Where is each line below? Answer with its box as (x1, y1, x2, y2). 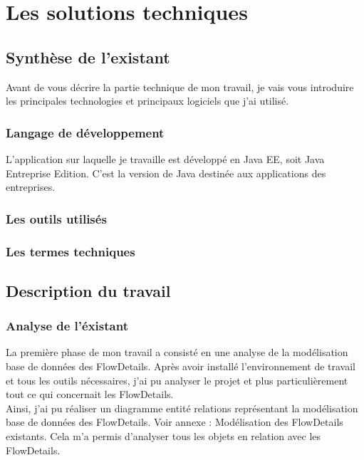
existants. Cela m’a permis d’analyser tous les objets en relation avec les (6, 429, 321, 444)
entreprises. (6, 179, 56, 194)
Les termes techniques (6, 242, 135, 260)
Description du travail (6, 279, 171, 301)
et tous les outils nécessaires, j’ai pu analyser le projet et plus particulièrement (6, 372, 348, 387)
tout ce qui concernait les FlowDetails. (6, 387, 174, 402)
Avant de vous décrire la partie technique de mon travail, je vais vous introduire (6, 79, 354, 94)
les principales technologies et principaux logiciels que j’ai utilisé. (6, 93, 289, 108)
